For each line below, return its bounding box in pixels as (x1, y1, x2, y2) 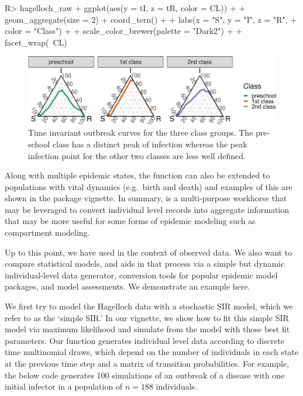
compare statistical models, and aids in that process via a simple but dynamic (5, 257, 285, 270)
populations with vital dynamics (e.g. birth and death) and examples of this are (5, 180, 292, 192)
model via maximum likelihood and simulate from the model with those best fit (5, 323, 290, 335)
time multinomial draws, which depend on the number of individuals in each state (5, 346, 298, 358)
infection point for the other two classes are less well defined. (28, 149, 246, 161)
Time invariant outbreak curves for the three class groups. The (28, 126, 253, 139)
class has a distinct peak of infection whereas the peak (53, 137, 247, 150)
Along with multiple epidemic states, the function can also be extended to (5, 169, 270, 181)
